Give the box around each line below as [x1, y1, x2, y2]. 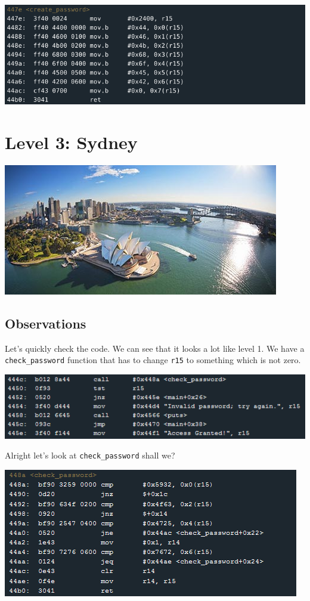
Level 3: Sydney [5, 130, 138, 154]
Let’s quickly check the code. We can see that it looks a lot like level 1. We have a [5, 342, 305, 354]
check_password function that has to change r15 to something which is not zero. [5, 354, 301, 366]
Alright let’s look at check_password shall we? [5, 449, 175, 461]
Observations [5, 314, 86, 333]
